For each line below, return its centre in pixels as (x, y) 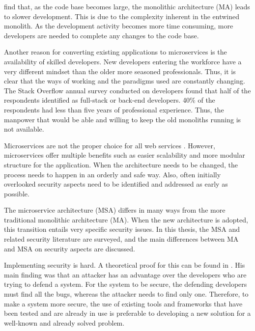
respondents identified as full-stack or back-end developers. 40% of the (110, 100)
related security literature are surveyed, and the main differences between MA (121, 239)
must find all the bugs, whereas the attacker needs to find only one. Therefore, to (126, 294)
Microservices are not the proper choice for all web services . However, (110, 145)
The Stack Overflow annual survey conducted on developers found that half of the (127, 90)
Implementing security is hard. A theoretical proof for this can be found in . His (125, 265)
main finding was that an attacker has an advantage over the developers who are (125, 274)
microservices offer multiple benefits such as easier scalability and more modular (125, 155)
